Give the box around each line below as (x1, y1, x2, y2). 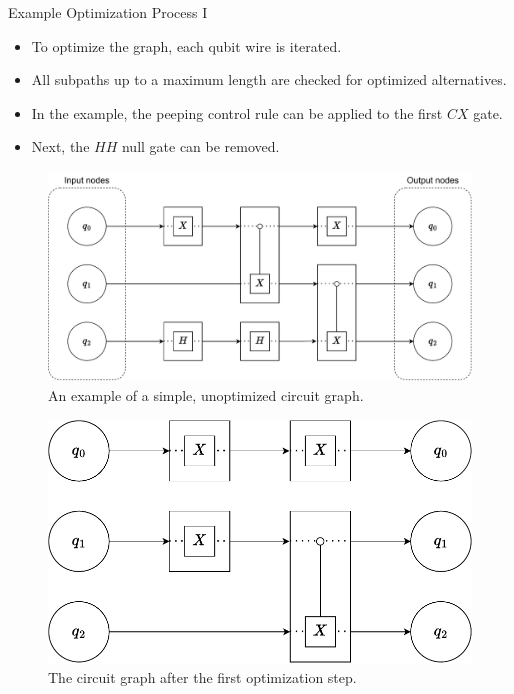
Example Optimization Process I (8, 2, 208, 22)
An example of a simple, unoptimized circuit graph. (48, 384, 364, 405)
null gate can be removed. (121, 136, 280, 157)
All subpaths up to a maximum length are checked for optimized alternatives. (31, 69, 507, 90)
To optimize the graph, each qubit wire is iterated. (31, 35, 342, 56)
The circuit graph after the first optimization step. (48, 667, 357, 688)
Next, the (31, 136, 90, 157)
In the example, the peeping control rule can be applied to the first (31, 102, 443, 123)
